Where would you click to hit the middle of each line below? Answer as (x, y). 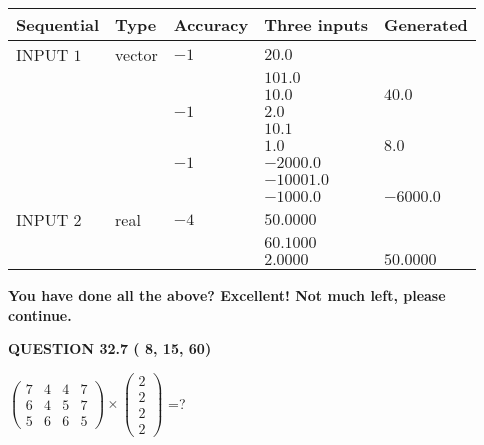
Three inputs (316, 24)
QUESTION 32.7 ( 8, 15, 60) (110, 348)
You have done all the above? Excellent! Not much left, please (227, 295)
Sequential (58, 24)
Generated (425, 24)
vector (136, 54)
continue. (40, 314)
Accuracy (211, 24)
